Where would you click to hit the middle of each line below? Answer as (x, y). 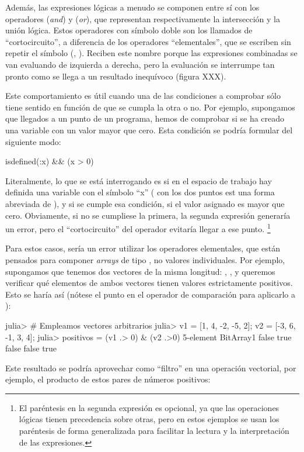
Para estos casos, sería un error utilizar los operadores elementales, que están (143, 248)
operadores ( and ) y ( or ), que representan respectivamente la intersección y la (143, 18)
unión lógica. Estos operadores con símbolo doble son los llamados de (129, 30)
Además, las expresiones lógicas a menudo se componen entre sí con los (132, 7)
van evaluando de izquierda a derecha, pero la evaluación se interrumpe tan (140, 64)
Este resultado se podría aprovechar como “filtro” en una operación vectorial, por (151, 368)
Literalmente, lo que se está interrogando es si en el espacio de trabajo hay (139, 180)
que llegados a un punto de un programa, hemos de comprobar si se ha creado (145, 118)
